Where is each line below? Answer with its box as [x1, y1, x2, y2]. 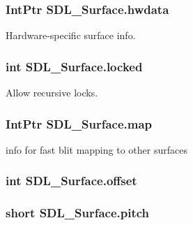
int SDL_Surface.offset [6, 172, 137, 189]
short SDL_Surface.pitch [6, 204, 150, 222]
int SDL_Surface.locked [6, 57, 143, 75]
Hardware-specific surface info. [6, 28, 136, 43]
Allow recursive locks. [6, 85, 98, 100]
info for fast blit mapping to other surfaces [6, 142, 187, 157]
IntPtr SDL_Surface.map [6, 115, 153, 132]
